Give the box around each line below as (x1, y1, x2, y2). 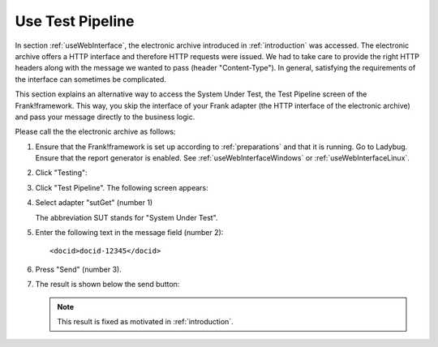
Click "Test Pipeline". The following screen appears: (35, 182, 208, 192)
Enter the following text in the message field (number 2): (35, 228, 224, 238)
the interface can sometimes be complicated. (15, 74, 166, 84)
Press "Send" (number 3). (35, 264, 122, 274)
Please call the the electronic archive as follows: (15, 126, 176, 137)
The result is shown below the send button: (35, 280, 180, 289)
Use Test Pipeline (15, 12, 135, 30)
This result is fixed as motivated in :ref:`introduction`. (57, 316, 234, 326)
